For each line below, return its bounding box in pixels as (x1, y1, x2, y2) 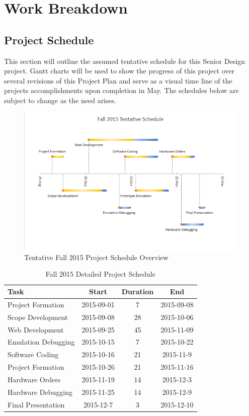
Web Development (8, 324, 64, 335)
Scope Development (8, 311, 68, 322)
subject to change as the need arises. (4, 95, 117, 105)
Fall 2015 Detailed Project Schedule (45, 269, 155, 279)
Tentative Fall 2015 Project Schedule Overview (24, 252, 169, 262)
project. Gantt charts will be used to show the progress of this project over (4, 65, 235, 76)
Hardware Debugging (8, 386, 73, 397)
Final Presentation (8, 399, 65, 409)
